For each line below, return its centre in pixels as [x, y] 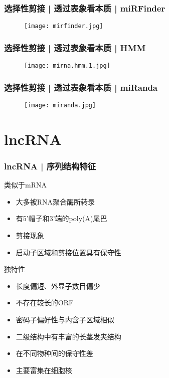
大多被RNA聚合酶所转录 [55, 201]
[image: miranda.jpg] [60, 105]
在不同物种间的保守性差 [54, 353]
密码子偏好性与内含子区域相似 [65, 319]
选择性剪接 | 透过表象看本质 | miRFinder [85, 8]
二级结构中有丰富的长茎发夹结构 [68, 336]
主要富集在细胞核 [44, 370]
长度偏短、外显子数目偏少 [58, 286]
